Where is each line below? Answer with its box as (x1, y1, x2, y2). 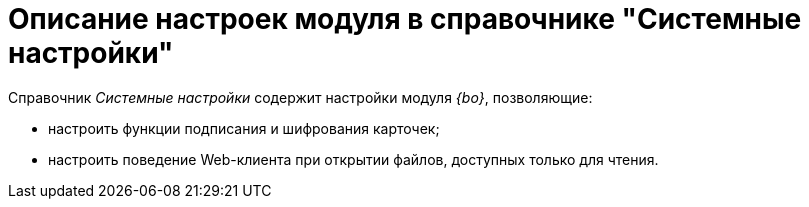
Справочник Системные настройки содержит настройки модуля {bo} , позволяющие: (8, 88, 593, 106)
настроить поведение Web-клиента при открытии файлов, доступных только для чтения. (48, 150, 659, 168)
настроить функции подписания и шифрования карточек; (48, 119, 440, 137)
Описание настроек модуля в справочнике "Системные (8, 2, 802, 36)
